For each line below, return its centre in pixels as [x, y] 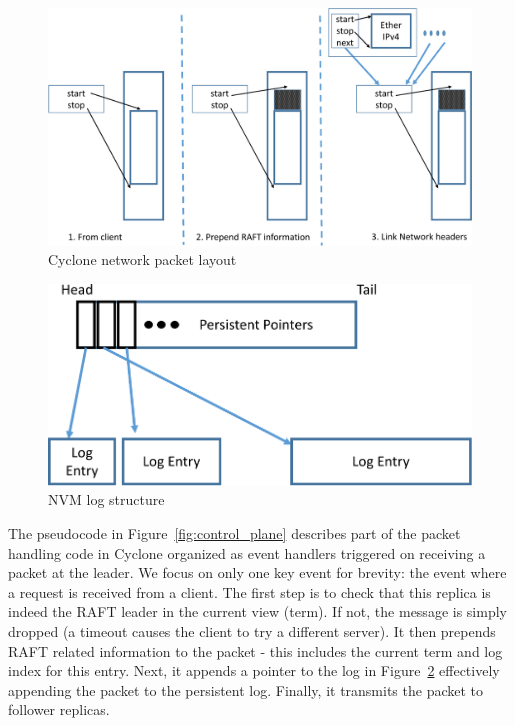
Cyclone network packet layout [142, 259]
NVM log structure [106, 499]
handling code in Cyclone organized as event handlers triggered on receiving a [247, 552]
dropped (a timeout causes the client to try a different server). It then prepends [252, 631]
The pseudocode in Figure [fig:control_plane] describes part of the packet [234, 533]
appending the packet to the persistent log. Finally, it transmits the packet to [246, 689]
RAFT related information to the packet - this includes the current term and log [255, 650]
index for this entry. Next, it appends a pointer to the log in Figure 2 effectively [254, 670]
